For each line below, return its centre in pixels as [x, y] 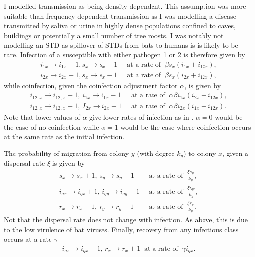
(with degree [156, 153]
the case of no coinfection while [51, 127]
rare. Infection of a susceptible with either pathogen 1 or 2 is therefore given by [125, 54]
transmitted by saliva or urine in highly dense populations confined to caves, [120, 26]
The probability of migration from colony [67, 153]
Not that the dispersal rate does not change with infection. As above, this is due [126, 219]
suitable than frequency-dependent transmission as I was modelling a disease [120, 16]
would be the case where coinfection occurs [186, 127]
